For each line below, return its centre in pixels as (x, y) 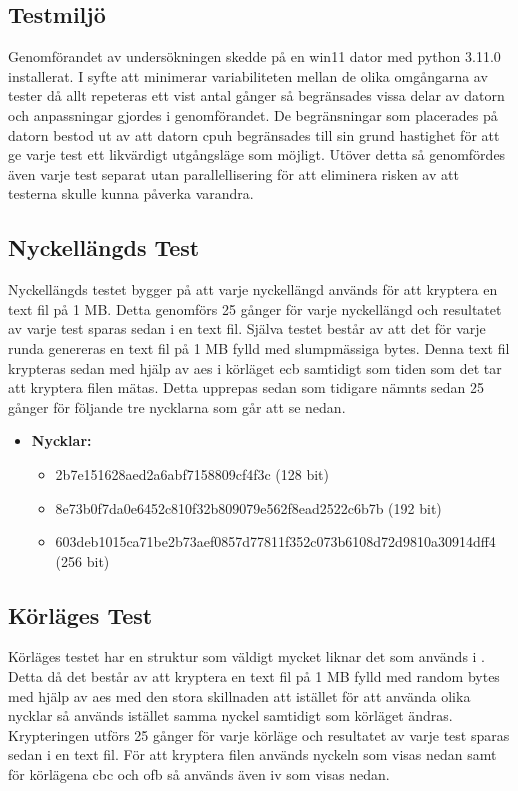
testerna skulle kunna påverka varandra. (131, 193)
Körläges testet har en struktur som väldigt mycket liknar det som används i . (247, 656)
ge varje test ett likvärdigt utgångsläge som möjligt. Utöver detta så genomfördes (257, 154)
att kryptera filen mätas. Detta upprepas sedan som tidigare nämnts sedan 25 (246, 387)
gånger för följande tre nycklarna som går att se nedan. (177, 406)
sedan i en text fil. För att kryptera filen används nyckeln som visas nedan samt (252, 754)
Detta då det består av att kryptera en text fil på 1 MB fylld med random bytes (254, 676)
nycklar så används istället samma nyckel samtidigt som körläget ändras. (230, 715)
